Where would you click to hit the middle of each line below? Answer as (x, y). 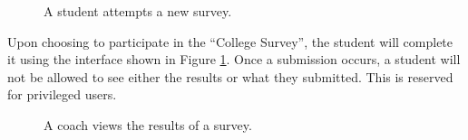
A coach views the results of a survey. (148, 124)
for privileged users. (62, 94)
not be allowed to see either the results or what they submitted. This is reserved (230, 76)
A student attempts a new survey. (138, 11)
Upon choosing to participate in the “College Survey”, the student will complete (230, 41)
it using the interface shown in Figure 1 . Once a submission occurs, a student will (234, 59)
